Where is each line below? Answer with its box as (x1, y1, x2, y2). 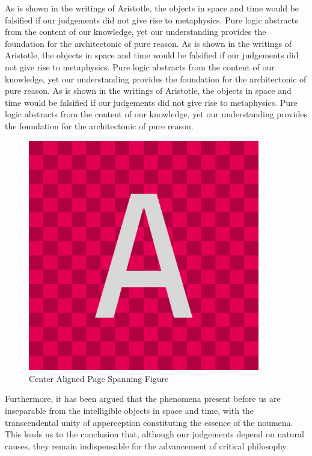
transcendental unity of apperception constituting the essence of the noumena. (5, 416, 293, 428)
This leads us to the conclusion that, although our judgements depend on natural (5, 428, 304, 440)
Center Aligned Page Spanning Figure (29, 372, 169, 384)
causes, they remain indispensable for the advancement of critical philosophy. (5, 439, 289, 452)
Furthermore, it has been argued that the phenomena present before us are (5, 392, 281, 405)
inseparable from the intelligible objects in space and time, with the (5, 404, 254, 416)
